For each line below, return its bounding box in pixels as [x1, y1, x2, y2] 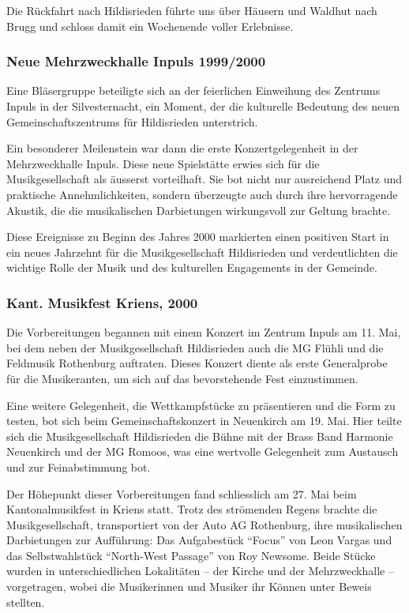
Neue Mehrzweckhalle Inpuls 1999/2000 [6, 51, 266, 71]
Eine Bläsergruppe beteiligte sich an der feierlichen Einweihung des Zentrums [6, 82, 381, 99]
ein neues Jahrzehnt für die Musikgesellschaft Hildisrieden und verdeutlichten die [6, 243, 398, 260]
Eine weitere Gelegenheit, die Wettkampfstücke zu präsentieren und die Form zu [6, 397, 396, 413]
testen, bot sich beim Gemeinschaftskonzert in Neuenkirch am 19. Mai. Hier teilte [6, 412, 402, 429]
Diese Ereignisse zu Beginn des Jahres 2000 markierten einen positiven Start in [6, 228, 389, 245]
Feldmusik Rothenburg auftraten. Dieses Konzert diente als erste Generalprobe [6, 355, 388, 371]
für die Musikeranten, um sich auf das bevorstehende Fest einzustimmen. [6, 370, 358, 386]
